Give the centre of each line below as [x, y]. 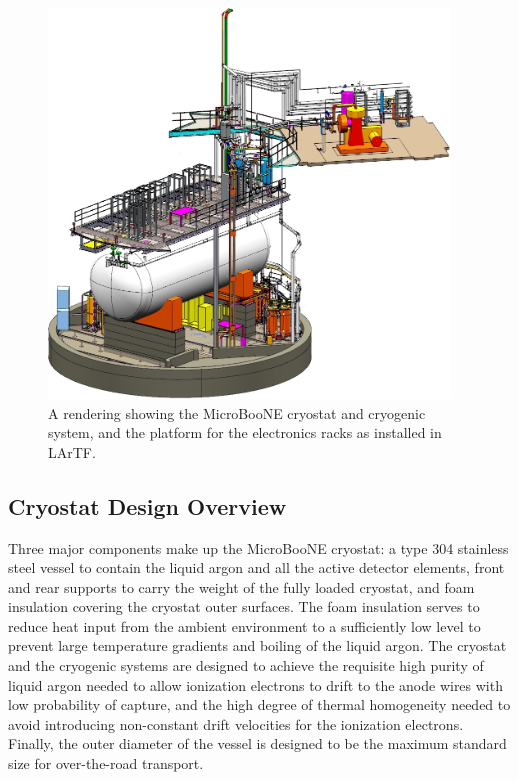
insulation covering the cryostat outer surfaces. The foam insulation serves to [244, 606]
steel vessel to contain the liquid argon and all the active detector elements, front [256, 567]
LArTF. [72, 451]
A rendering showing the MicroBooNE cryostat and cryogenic [237, 412]
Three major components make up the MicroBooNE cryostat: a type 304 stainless [258, 547]
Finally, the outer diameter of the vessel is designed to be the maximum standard [257, 743]
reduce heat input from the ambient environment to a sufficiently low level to [244, 625]
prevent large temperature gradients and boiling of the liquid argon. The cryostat [257, 645]
